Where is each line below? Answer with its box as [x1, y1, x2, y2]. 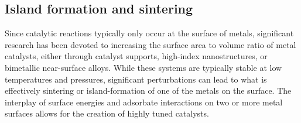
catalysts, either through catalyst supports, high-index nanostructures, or [5, 50, 268, 62]
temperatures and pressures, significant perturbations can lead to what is [5, 73, 267, 85]
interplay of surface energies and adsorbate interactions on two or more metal [5, 95, 283, 108]
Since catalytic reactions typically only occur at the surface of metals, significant [5, 27, 294, 39]
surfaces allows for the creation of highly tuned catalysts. [5, 107, 209, 119]
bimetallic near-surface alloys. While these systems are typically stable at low [5, 61, 282, 73]
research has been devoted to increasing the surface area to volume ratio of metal [5, 38, 296, 50]
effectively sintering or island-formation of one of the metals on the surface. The [5, 84, 292, 97]
